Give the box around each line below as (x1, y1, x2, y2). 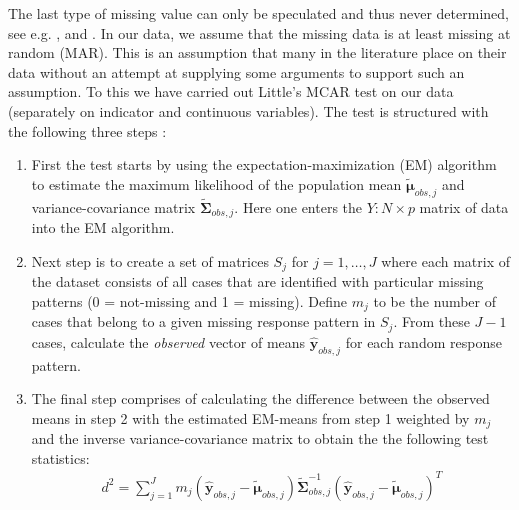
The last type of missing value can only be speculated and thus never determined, (8, 3, 509, 23)
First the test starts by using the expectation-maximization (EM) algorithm (31, 154, 497, 175)
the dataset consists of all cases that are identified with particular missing (31, 271, 484, 292)
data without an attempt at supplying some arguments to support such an (8, 61, 465, 82)
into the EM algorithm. (31, 217, 175, 238)
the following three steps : (8, 120, 167, 141)
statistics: (31, 447, 90, 468)
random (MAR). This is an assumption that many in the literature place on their (8, 42, 507, 63)
